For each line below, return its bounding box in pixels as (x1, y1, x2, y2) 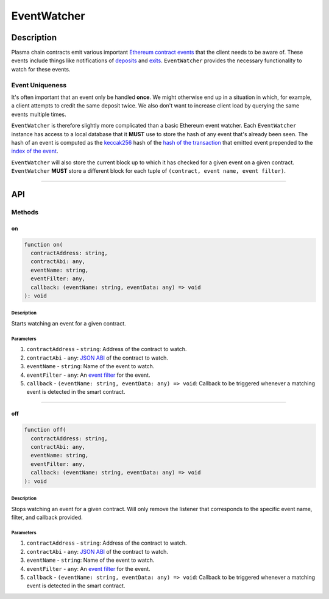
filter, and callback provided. (11, 514, 83, 521)
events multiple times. (11, 111, 66, 118)
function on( (24, 241, 63, 248)
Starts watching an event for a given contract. (11, 319, 126, 327)
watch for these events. (11, 65, 71, 73)
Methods (11, 208, 39, 216)
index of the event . (11, 147, 58, 155)
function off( (24, 426, 66, 434)
